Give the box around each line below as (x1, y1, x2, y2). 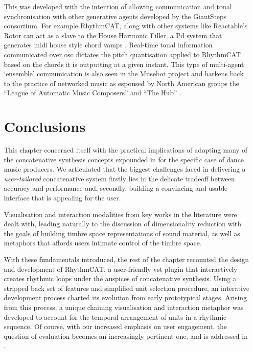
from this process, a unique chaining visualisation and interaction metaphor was (4, 302, 244, 312)
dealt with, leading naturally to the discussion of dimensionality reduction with (4, 219, 242, 229)
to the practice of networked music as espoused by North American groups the (4, 78, 239, 88)
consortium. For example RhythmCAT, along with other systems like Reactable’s (4, 21, 248, 31)
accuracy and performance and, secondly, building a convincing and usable (4, 183, 228, 193)
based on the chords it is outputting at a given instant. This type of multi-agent (4, 59, 244, 69)
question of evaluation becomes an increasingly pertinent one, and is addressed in (4, 330, 248, 341)
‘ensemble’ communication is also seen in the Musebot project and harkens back (4, 68, 244, 79)
